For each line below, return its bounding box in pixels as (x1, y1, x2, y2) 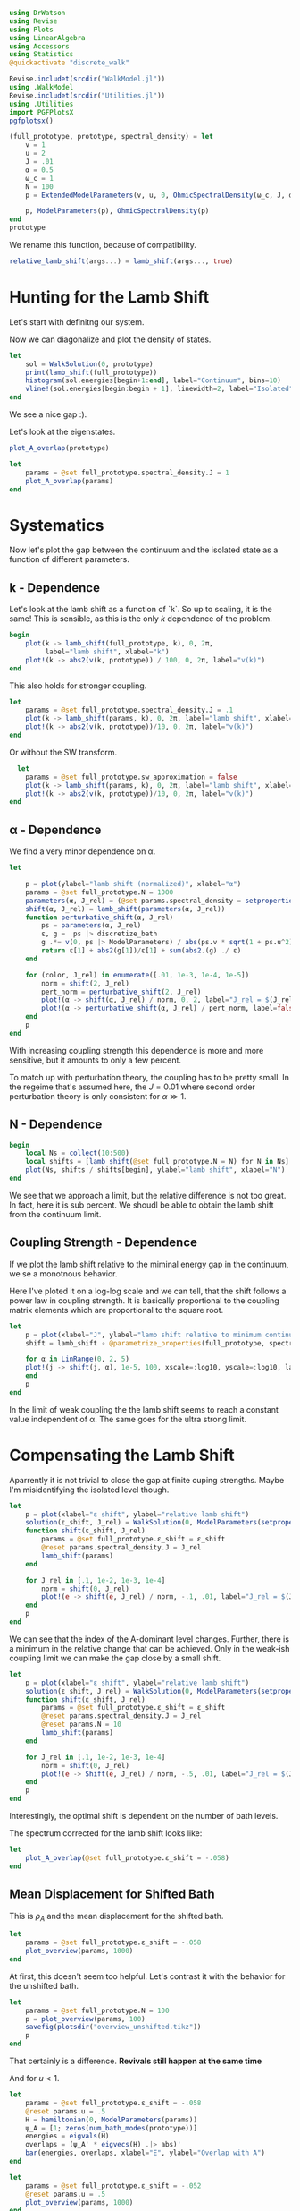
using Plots (9, 25, 54, 34)
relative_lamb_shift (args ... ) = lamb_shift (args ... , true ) (9, 257, 234, 266)
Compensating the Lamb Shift (9, 1445, 235, 1465)
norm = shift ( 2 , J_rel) (41, 978, 129, 988)
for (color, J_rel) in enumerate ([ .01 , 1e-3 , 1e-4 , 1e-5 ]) (25, 970, 250, 979)
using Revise (9, 16, 58, 26)
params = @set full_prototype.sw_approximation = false (25, 773, 238, 781)
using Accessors (9, 41, 70, 51)
